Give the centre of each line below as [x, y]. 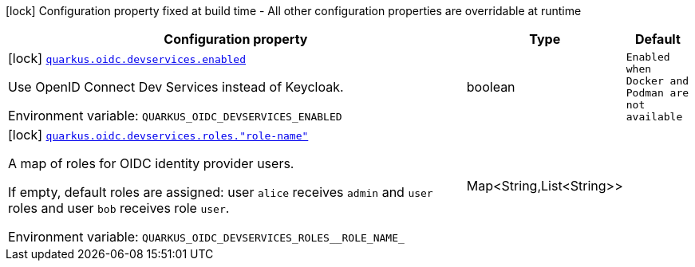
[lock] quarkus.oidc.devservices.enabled [127, 58]
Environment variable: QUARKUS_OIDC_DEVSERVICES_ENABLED [175, 116]
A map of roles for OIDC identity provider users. [151, 163]
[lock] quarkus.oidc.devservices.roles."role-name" [158, 135]
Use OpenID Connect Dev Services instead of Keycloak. [176, 87]
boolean [491, 87]
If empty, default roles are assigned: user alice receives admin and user [221, 192]
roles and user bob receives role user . [119, 208]
